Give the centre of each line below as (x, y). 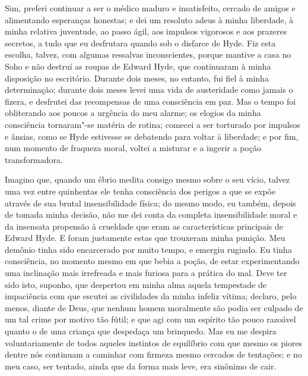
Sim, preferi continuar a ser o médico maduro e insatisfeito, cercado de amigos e (150, 8)
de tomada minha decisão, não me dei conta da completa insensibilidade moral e (151, 214)
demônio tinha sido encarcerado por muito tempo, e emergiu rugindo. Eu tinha (148, 249)
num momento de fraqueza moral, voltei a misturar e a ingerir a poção (133, 148)
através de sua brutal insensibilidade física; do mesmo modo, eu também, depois (150, 203)
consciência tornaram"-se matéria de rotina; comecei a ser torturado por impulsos (153, 124)
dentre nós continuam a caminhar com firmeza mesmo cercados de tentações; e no (153, 354)
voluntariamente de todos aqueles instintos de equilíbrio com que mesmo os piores (154, 342)
